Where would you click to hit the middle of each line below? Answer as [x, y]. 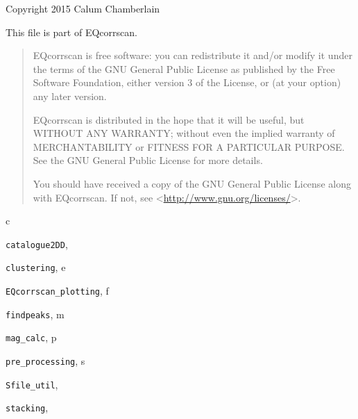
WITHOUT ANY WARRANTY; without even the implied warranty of [184, 133]
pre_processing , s [45, 361]
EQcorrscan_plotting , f [57, 291]
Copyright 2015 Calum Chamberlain [83, 8]
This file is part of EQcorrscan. [71, 32]
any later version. [70, 96]
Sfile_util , [32, 384]
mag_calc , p [31, 337]
